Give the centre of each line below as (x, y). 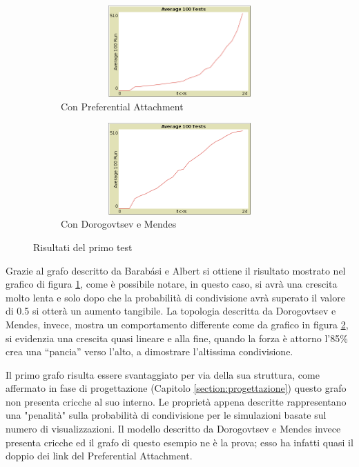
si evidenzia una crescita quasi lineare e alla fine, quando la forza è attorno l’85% (177, 338)
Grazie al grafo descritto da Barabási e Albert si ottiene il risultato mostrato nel (176, 270)
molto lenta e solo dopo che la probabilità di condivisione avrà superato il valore (175, 297)
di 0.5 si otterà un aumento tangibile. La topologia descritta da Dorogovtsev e (171, 311)
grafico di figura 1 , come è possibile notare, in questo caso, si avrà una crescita (172, 284)
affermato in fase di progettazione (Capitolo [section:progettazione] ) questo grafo (176, 388)
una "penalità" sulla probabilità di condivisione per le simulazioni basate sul (166, 415)
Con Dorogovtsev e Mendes (119, 224)
